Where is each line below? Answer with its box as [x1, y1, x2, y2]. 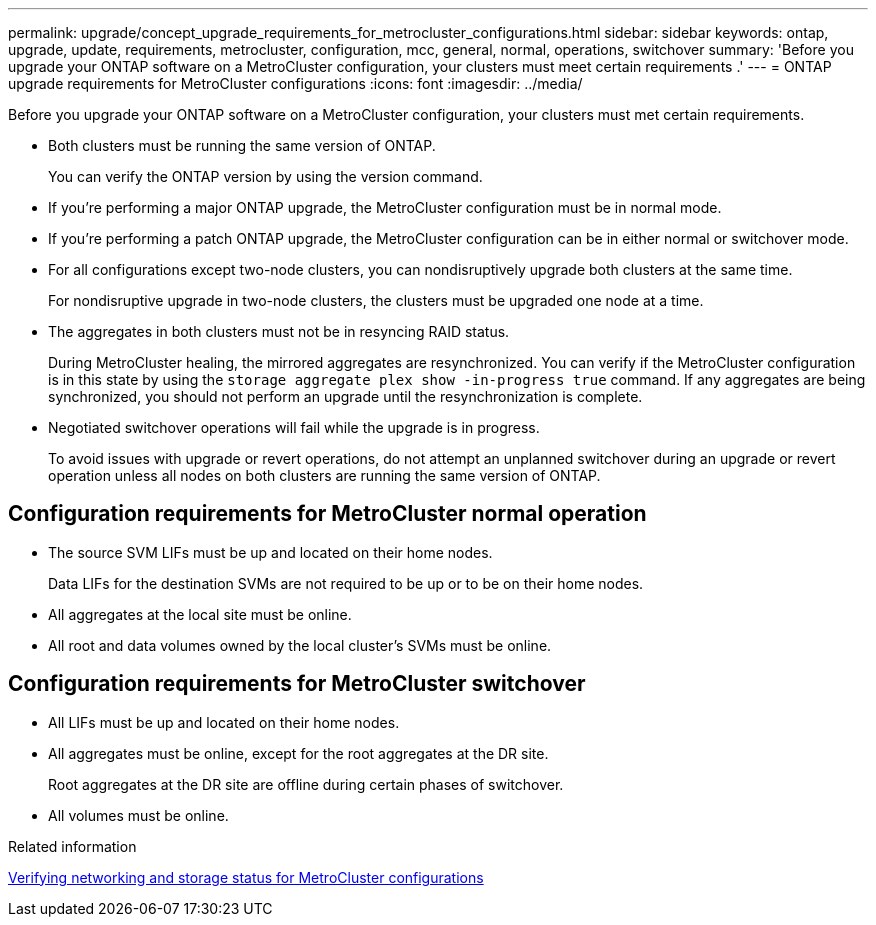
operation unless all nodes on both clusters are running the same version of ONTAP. [48, 467, 601, 484]
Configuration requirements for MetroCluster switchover [8, 671, 586, 697]
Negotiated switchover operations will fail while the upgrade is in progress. [48, 419, 540, 436]
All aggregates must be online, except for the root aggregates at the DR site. [48, 744, 549, 762]
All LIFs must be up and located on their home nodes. [48, 713, 400, 731]
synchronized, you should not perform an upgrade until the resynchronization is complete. [48, 388, 643, 405]
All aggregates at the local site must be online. [48, 605, 352, 623]
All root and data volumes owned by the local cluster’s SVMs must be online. [48, 636, 552, 654]
